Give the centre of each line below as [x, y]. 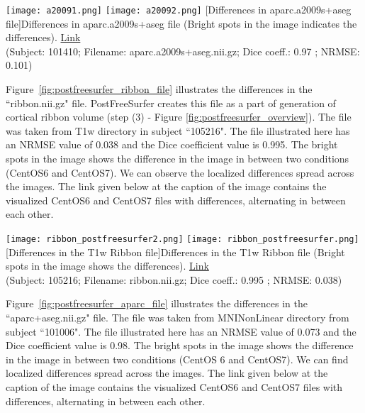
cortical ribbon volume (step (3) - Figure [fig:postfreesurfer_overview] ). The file [179, 117]
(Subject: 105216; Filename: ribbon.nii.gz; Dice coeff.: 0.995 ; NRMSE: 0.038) [174, 279]
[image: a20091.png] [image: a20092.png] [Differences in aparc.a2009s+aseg [179, 9]
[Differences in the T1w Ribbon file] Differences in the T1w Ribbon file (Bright [175, 252]
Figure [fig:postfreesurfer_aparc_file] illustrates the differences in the [157, 303]
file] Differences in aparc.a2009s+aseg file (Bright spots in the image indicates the [181, 23]
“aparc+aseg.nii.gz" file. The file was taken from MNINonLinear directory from [178, 317]
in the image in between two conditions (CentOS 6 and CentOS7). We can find [177, 359]
